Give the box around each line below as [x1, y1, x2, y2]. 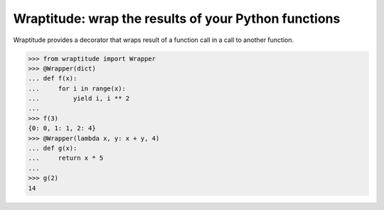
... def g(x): [28, 145, 78, 152]
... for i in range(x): [28, 84, 126, 93]
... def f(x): [28, 75, 78, 83]
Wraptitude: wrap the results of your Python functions [13, 11, 341, 26]
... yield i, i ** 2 [28, 95, 130, 103]
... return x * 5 [28, 154, 104, 162]
